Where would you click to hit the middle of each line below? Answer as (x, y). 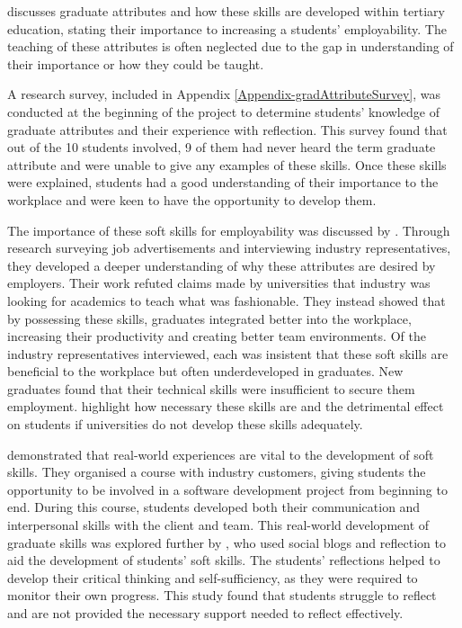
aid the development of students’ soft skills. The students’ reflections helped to (224, 560)
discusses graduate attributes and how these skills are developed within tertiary (226, 11)
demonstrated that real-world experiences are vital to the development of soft (221, 454)
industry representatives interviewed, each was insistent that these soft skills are (228, 353)
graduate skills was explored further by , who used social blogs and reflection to (227, 542)
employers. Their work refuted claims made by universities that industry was (219, 283)
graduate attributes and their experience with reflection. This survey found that (227, 129)
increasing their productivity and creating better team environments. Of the (217, 336)
